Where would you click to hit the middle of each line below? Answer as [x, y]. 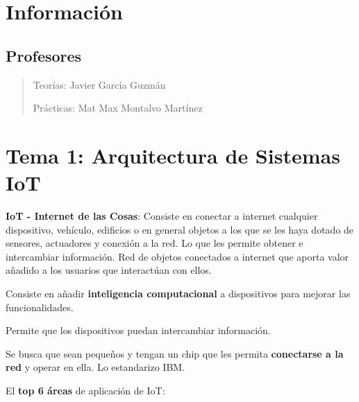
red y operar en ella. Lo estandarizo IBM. [95, 367]
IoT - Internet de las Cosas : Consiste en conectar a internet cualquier [162, 216]
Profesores [44, 55]
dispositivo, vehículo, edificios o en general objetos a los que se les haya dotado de [180, 229]
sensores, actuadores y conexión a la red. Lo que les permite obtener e [155, 243]
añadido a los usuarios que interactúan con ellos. [109, 270]
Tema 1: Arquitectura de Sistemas [173, 155]
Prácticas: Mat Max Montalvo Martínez [118, 108]
